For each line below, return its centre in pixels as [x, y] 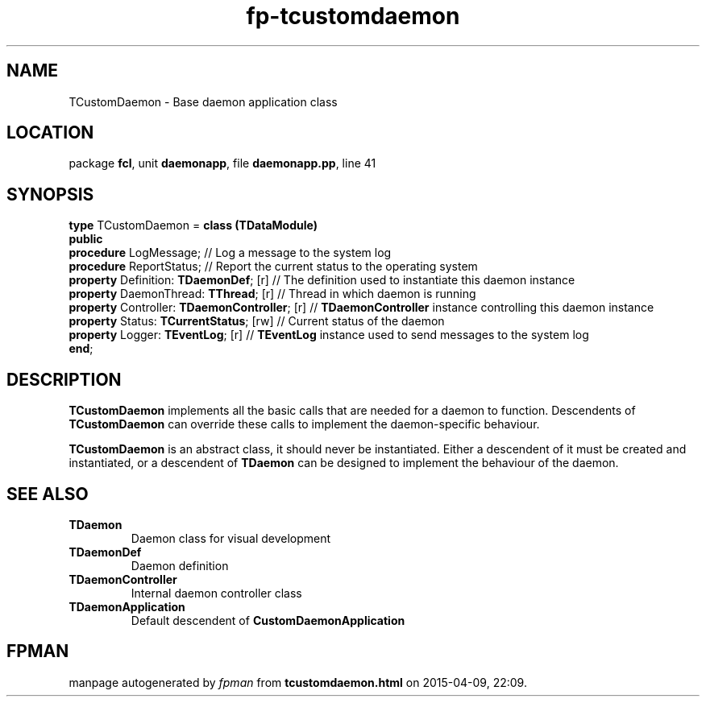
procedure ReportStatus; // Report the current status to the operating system [273, 267]
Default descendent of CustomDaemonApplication [268, 620]
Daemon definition [180, 565]
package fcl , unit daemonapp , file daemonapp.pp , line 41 [222, 163]
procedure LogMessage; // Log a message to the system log [230, 253]
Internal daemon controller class [216, 593]
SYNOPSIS [50, 194]
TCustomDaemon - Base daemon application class [203, 101]
